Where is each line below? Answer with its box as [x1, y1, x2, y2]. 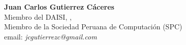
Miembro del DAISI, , [4, 11, 72, 22]
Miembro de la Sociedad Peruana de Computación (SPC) [4, 21, 182, 32]
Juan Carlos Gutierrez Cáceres [4, 2, 114, 12]
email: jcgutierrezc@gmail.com [4, 31, 97, 41]
